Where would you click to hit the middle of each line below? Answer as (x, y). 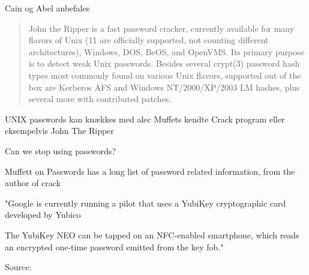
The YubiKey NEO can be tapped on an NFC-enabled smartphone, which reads (152, 234)
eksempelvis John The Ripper (59, 131)
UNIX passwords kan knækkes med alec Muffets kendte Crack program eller (145, 119)
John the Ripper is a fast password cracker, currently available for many (161, 28)
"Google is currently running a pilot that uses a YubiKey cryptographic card (145, 203)
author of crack (33, 183)
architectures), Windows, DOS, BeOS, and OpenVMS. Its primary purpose (166, 51)
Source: (18, 267)
